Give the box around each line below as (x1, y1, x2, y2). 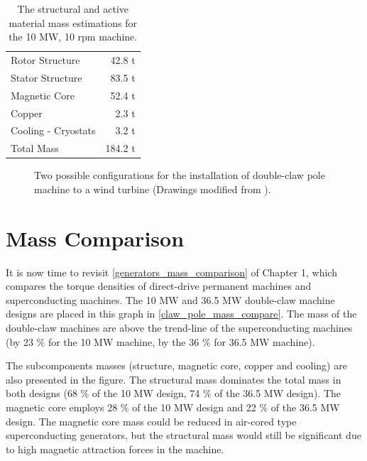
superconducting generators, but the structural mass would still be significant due (6, 428, 361, 443)
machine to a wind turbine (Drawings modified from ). (34, 181, 271, 196)
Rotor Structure (11, 53, 80, 67)
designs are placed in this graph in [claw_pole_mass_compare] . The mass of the (6, 306, 357, 321)
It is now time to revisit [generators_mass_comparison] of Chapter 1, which (6, 264, 337, 279)
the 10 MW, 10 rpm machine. (9, 29, 138, 44)
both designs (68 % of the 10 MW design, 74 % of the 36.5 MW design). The (6, 386, 341, 401)
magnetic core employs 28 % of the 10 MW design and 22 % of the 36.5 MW (6, 400, 340, 414)
